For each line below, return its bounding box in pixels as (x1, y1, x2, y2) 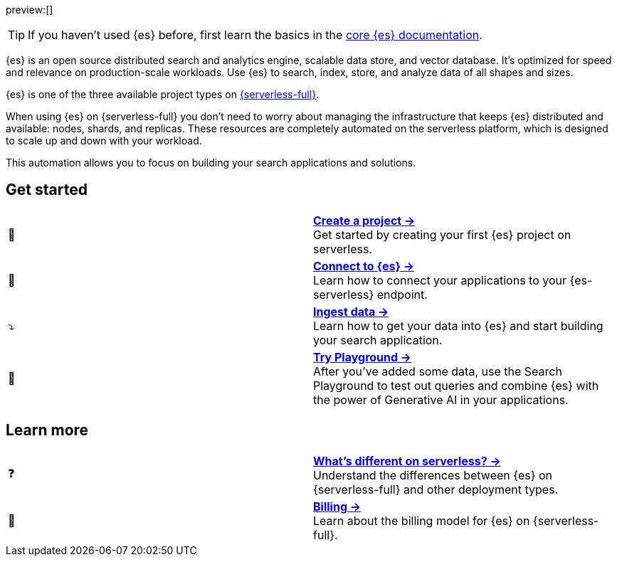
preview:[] (6, 4, 53, 16)
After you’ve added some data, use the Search (313, 364, 562, 378)
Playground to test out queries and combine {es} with (313, 378, 599, 393)
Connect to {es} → (313, 258, 414, 273)
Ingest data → (313, 304, 389, 319)
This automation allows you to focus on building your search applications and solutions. (6, 157, 416, 169)
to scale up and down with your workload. (6, 134, 202, 147)
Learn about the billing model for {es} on (313, 513, 530, 528)
